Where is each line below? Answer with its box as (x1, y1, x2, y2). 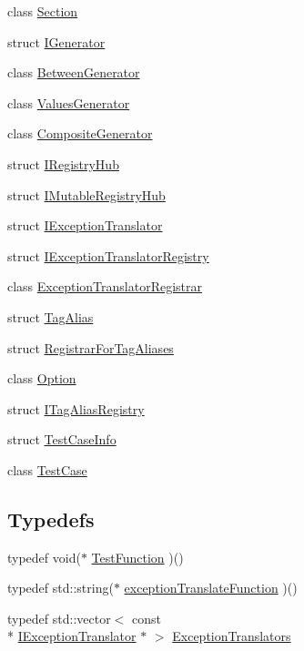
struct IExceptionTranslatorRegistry (7, 246, 209, 265)
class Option (7, 369, 76, 388)
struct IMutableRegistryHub (7, 185, 166, 204)
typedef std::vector (7, 608, 111, 627)
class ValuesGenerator (7, 93, 130, 112)
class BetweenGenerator (7, 63, 140, 82)
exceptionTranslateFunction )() (124, 578, 298, 597)
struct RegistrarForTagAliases (7, 338, 174, 357)
